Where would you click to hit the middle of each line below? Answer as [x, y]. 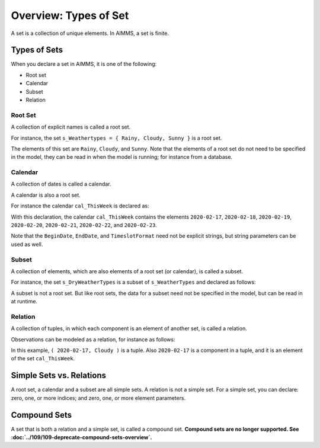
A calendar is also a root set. [46, 195]
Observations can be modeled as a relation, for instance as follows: [93, 339]
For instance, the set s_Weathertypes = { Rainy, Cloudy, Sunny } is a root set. [116, 138]
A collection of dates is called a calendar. [61, 184]
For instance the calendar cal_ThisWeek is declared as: [80, 206]
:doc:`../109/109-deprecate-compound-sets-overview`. [81, 437]
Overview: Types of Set [70, 15]
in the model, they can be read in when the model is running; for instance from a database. [122, 157]
